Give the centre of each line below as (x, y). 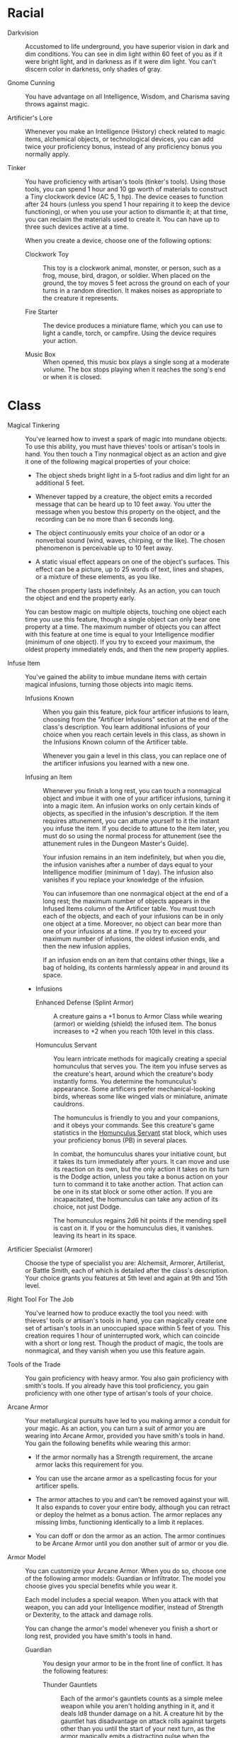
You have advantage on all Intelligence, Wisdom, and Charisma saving (127, 96)
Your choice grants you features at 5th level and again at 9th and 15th (126, 1278)
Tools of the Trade (34, 1364)
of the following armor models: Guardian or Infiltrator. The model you (125, 1578)
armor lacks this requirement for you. (89, 1464)
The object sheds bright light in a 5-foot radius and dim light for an (132, 475)
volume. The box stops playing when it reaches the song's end (134, 369)
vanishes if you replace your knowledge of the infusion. (124, 880)
